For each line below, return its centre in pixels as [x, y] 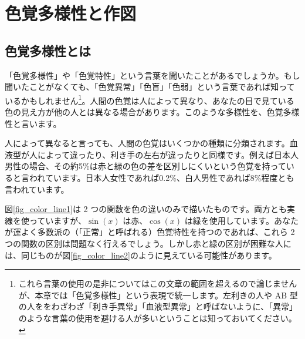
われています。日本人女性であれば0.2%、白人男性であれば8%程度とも [162, 177]
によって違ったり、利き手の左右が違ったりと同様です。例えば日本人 [168, 154]
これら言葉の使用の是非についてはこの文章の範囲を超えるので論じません [158, 283]
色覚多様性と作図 [71, 13]
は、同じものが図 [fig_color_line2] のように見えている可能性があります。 [141, 255]
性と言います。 [33, 123]
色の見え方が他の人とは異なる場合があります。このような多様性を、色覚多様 [152, 112]
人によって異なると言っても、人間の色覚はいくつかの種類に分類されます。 [147, 143]
